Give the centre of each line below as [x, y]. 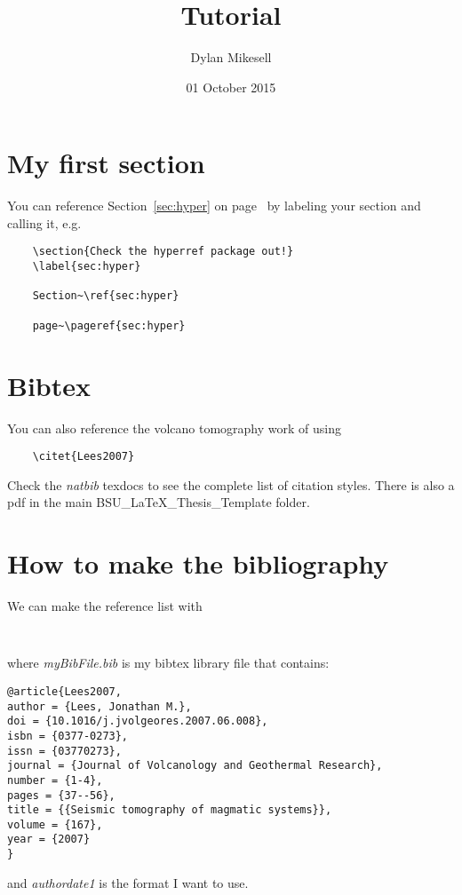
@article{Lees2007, [64, 691]
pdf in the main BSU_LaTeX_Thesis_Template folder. [159, 502]
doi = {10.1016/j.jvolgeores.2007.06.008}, [138, 721]
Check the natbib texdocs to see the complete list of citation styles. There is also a [231, 484]
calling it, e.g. [44, 222]
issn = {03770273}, [64, 751]
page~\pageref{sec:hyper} [109, 325]
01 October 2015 [231, 87]
